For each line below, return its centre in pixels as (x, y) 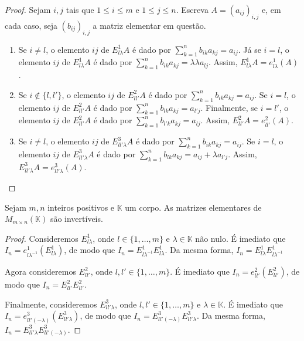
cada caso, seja (31, 25)
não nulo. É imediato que (240, 238)
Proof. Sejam (28, 9)
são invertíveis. (76, 219)
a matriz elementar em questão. (149, 25)
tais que (80, 9)
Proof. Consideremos (42, 238)
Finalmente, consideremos (51, 304)
